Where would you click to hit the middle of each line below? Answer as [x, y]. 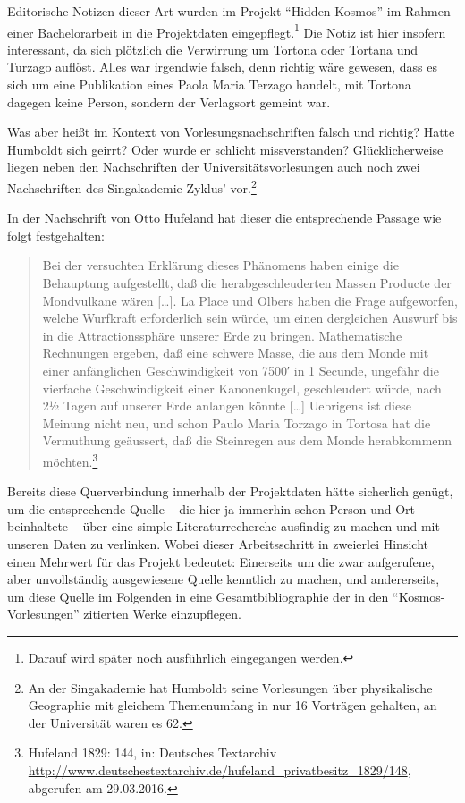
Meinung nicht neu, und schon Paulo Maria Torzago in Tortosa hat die [237, 423]
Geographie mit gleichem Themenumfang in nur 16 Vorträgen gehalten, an [232, 705]
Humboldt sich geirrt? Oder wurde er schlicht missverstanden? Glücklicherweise [225, 149]
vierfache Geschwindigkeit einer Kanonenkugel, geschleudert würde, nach [242, 388]
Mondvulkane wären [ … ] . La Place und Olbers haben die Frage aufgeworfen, [250, 300]
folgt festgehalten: [56, 235]
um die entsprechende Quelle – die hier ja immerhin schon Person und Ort [211, 508]
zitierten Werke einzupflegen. [162, 614]
